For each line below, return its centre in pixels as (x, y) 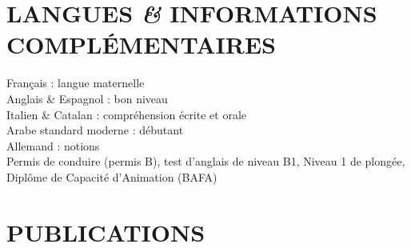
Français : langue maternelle (76, 83)
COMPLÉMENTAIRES (142, 44)
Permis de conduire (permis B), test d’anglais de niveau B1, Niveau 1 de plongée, (206, 161)
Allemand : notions (53, 145)
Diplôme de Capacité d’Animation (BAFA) (112, 176)
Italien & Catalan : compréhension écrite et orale (127, 114)
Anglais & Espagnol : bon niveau (87, 98)
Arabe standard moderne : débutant (95, 130)
